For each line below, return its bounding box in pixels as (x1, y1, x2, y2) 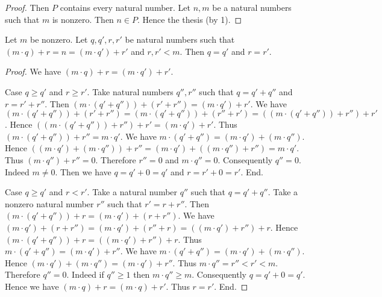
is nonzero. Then (52, 13, 114, 25)
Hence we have (5, 280, 59, 292)
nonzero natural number (5, 197, 94, 210)
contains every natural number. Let (60, 1, 191, 13)
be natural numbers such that (125, 33, 235, 46)
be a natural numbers (212, 1, 292, 13)
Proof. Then (5, 1, 49, 13)
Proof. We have (5, 65, 61, 78)
